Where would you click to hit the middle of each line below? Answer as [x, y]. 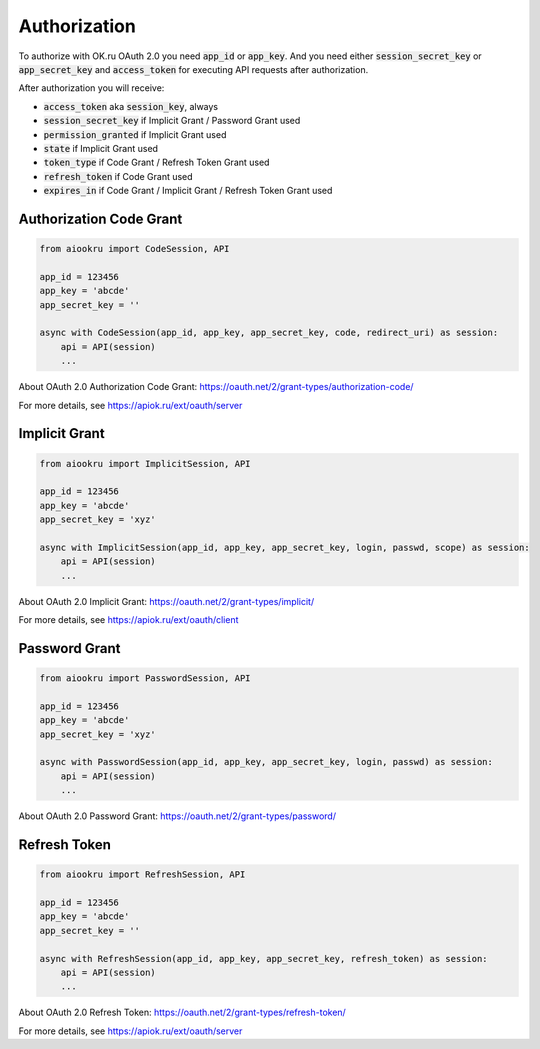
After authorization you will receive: [91, 88]
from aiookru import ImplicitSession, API [145, 463]
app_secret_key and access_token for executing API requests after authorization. [193, 69]
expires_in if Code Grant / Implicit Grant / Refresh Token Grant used [188, 191]
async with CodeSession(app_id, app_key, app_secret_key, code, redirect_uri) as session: [269, 333]
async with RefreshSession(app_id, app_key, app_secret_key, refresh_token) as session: [264, 958]
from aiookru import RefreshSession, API [142, 874]
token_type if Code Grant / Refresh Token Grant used [156, 162]
